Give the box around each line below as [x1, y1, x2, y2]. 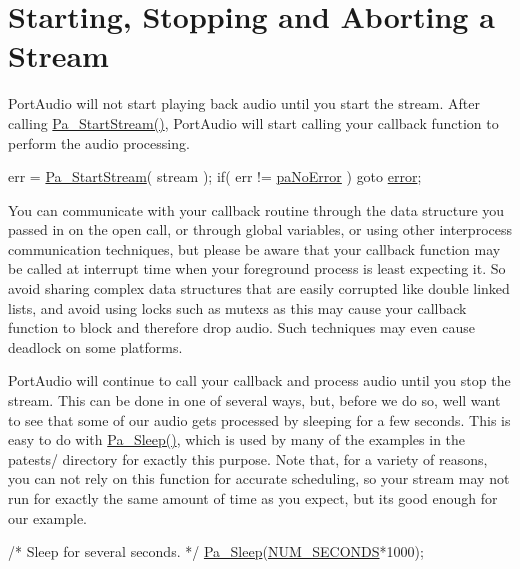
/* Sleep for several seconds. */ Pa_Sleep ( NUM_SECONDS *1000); [8, 541, 424, 562]
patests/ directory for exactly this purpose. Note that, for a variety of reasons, [8, 448, 488, 469]
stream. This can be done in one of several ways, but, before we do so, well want [8, 390, 501, 411]
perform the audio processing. [8, 132, 190, 153]
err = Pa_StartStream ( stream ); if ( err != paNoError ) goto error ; [8, 166, 422, 187]
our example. [8, 507, 87, 528]
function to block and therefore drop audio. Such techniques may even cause [8, 317, 475, 338]
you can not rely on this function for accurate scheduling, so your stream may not [8, 468, 510, 489]
